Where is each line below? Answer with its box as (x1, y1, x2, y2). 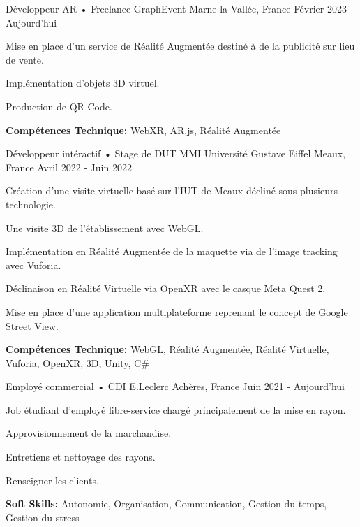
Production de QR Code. (6, 99, 112, 113)
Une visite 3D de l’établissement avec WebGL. (6, 220, 204, 235)
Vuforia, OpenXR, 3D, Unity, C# (6, 355, 149, 370)
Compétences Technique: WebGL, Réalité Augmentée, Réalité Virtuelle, (6, 342, 329, 356)
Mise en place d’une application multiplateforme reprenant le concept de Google (6, 304, 348, 319)
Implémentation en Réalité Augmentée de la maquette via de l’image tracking (6, 244, 338, 259)
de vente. (6, 52, 44, 66)
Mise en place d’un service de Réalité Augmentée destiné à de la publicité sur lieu (6, 38, 355, 53)
